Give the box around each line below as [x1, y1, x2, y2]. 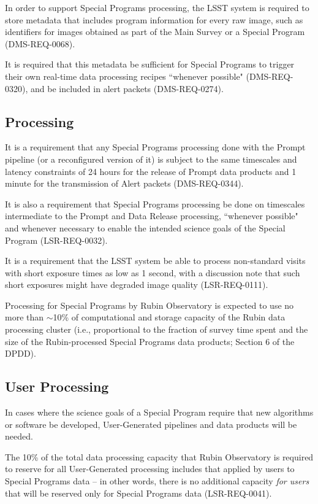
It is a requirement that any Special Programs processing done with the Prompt [5, 141, 306, 153]
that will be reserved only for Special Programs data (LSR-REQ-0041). [5, 486, 272, 499]
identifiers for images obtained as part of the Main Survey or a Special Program [5, 25, 305, 38]
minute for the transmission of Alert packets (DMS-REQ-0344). [5, 177, 244, 190]
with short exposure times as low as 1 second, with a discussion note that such [5, 266, 300, 279]
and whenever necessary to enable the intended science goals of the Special [5, 221, 286, 234]
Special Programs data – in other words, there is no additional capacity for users [5, 475, 309, 487]
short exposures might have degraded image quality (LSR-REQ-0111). [5, 278, 268, 291]
